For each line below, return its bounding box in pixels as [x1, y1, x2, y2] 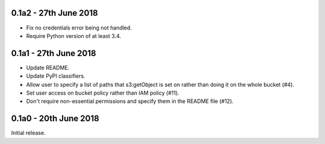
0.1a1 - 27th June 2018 [11, 48, 96, 58]
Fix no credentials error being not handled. [26, 24, 132, 31]
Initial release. [11, 130, 46, 137]
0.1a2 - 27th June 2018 [11, 8, 99, 18]
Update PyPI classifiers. [26, 72, 85, 80]
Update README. [26, 64, 70, 71]
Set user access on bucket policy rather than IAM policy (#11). [26, 89, 180, 96]
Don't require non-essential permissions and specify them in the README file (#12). [26, 98, 234, 105]
